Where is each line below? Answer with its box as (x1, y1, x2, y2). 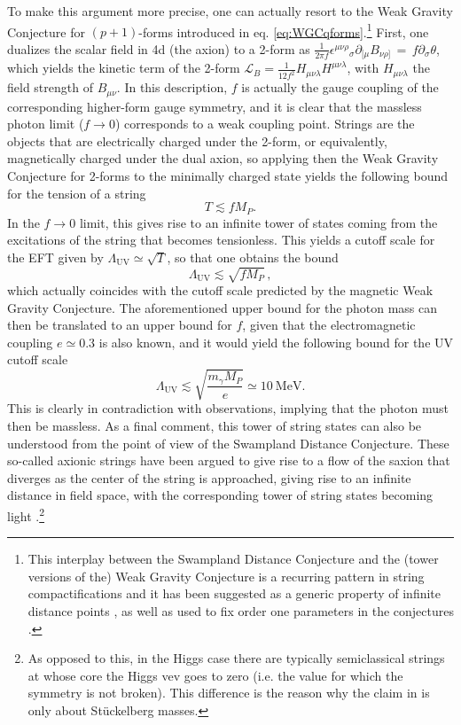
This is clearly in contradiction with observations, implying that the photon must (7, 399, 449, 417)
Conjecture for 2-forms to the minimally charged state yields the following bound (7, 167, 449, 184)
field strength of (7, 78, 93, 97)
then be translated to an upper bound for (7, 316, 232, 334)
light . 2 (7, 504, 45, 525)
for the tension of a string (7, 183, 146, 202)
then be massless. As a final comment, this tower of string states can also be (7, 417, 422, 435)
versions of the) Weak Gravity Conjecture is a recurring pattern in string (27, 566, 425, 585)
